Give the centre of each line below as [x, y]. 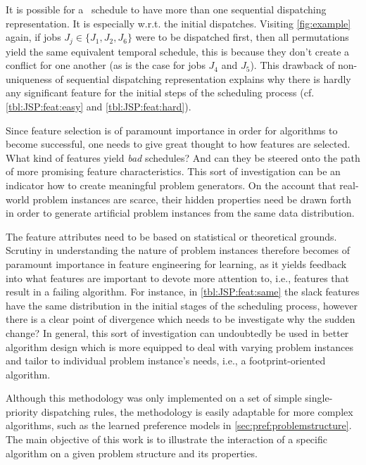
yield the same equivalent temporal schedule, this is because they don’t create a [178, 51]
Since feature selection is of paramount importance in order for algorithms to [172, 130]
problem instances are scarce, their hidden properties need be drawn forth [192, 199]
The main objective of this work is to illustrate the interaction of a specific [166, 439]
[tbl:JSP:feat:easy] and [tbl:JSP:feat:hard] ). [99, 107]
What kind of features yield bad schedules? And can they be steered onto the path [183, 157]
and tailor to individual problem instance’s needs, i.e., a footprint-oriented [166, 361]
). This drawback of [292, 65]
